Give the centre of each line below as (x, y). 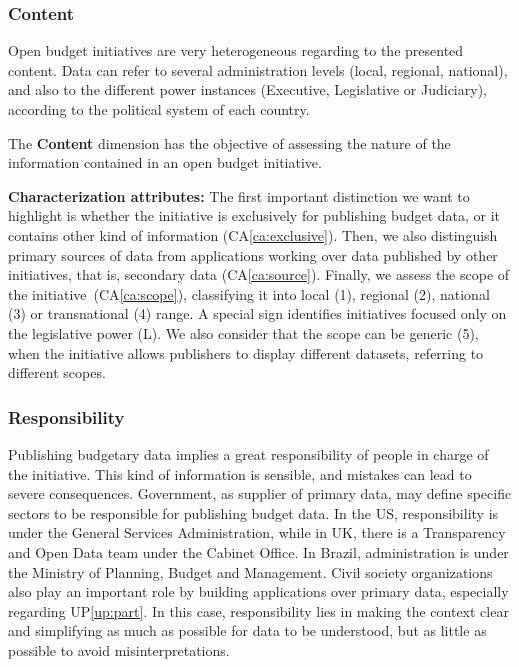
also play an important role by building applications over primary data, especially (258, 591)
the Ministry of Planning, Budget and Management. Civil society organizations (250, 571)
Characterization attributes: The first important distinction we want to (239, 195)
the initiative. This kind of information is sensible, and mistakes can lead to (240, 473)
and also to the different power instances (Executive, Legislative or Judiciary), (247, 89)
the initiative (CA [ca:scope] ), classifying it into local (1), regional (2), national (249, 293)
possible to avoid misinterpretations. (119, 649)
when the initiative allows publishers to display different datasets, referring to (246, 352)
